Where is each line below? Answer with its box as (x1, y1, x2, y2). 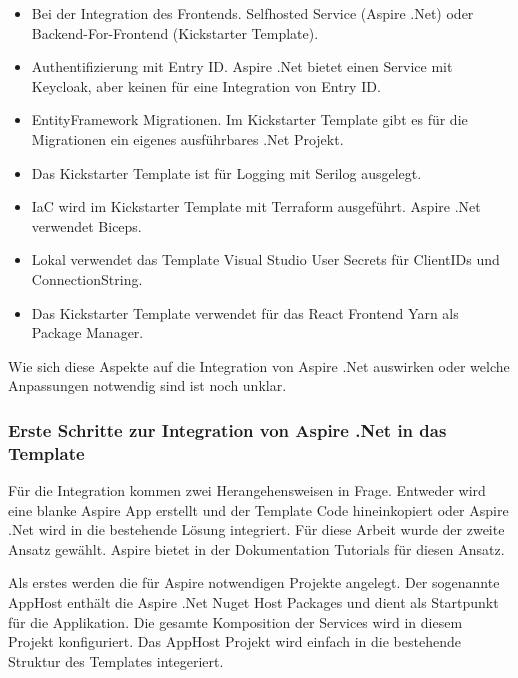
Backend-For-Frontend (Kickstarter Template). (31, 22, 319, 43)
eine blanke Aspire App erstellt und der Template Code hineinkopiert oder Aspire (8, 499, 509, 520)
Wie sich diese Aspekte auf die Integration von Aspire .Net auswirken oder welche (8, 355, 510, 376)
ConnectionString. (31, 268, 143, 289)
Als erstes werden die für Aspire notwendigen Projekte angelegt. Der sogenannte (8, 572, 500, 593)
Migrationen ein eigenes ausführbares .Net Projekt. (31, 128, 344, 149)
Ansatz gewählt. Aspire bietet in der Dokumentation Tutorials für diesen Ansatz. (8, 538, 505, 559)
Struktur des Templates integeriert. (8, 650, 224, 671)
